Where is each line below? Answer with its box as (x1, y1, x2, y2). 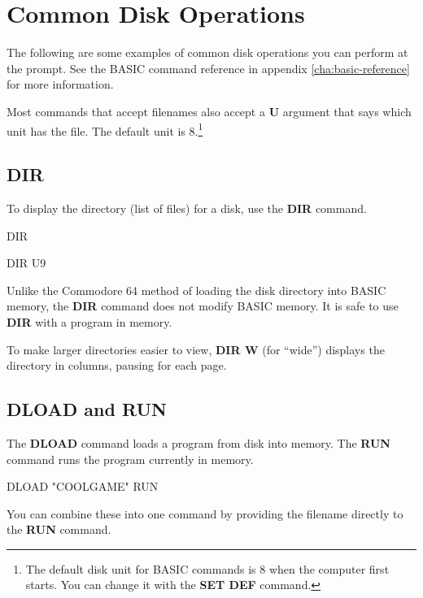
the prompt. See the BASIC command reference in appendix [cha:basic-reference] (7, 59, 410, 76)
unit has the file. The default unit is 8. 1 (7, 119, 203, 139)
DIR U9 (7, 254, 46, 271)
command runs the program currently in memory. (7, 450, 254, 467)
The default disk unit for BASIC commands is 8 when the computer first (25, 560, 390, 577)
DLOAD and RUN (7, 396, 167, 422)
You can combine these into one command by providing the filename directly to (7, 505, 403, 522)
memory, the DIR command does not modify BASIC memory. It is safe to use (7, 297, 399, 314)
